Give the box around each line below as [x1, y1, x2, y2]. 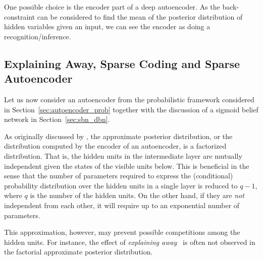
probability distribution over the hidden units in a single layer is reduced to [4, 180, 238, 190]
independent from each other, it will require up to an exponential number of [4, 200, 240, 210]
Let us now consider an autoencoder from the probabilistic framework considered [4, 94, 254, 104]
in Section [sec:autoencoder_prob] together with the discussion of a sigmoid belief [4, 104, 258, 114]
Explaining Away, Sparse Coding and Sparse [4, 55, 240, 71]
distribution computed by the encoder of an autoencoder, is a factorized [4, 141, 227, 151]
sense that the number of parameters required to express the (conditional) [4, 170, 233, 181]
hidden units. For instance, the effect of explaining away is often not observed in [4, 236, 255, 247]
